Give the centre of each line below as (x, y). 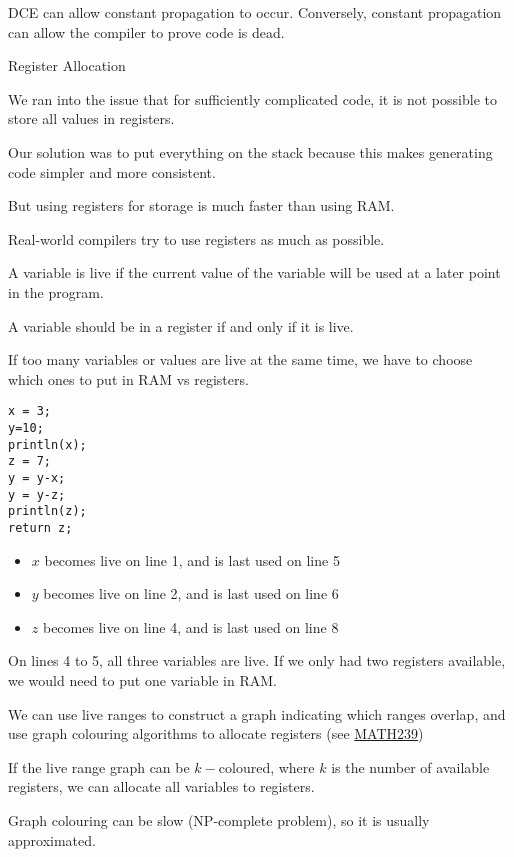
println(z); (47, 511)
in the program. (56, 291)
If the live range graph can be (99, 766)
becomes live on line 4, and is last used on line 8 (190, 626)
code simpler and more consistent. (112, 171)
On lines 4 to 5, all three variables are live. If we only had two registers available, (257, 660)
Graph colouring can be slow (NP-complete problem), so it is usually (219, 819)
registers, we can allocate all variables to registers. (161, 786)
